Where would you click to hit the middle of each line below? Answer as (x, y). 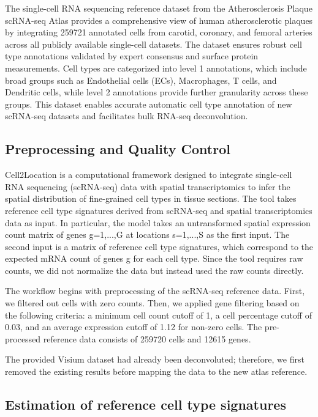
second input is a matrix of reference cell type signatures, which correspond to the (159, 246)
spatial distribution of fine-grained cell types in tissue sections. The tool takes (151, 198)
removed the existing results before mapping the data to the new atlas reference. (156, 371)
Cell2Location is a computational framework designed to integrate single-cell (149, 175)
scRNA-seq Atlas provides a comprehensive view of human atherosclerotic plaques (159, 20)
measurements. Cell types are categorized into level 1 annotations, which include (156, 68)
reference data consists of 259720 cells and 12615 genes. (147, 338)
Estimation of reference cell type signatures (146, 404)
